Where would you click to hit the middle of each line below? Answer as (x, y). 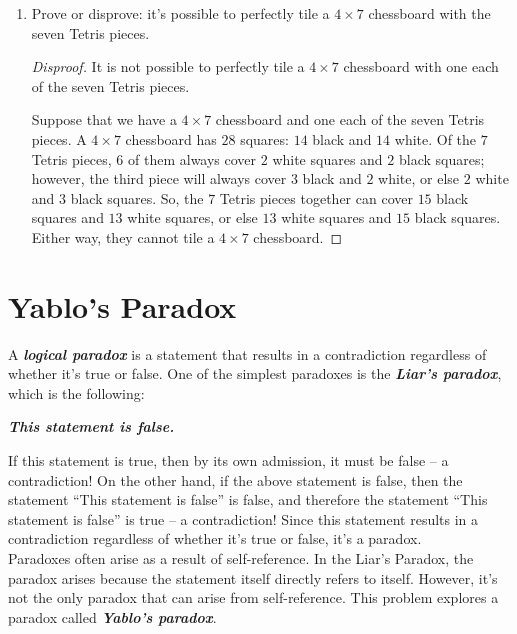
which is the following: (76, 392)
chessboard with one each (421, 66)
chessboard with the (429, 13)
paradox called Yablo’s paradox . (112, 616)
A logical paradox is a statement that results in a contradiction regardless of (247, 353)
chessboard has (171, 138)
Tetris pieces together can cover (316, 197)
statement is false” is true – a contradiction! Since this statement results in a (243, 518)
